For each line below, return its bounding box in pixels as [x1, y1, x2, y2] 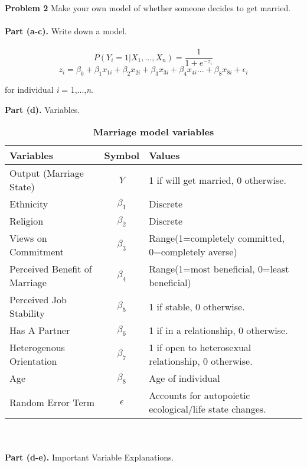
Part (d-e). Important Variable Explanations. [5, 450, 174, 463]
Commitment [9, 245, 64, 259]
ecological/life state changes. [149, 402, 266, 416]
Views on [9, 231, 47, 245]
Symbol [104, 148, 140, 163]
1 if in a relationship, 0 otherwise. [149, 323, 288, 338]
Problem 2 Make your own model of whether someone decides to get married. [5, 2, 291, 14]
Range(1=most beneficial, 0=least [149, 262, 289, 276]
